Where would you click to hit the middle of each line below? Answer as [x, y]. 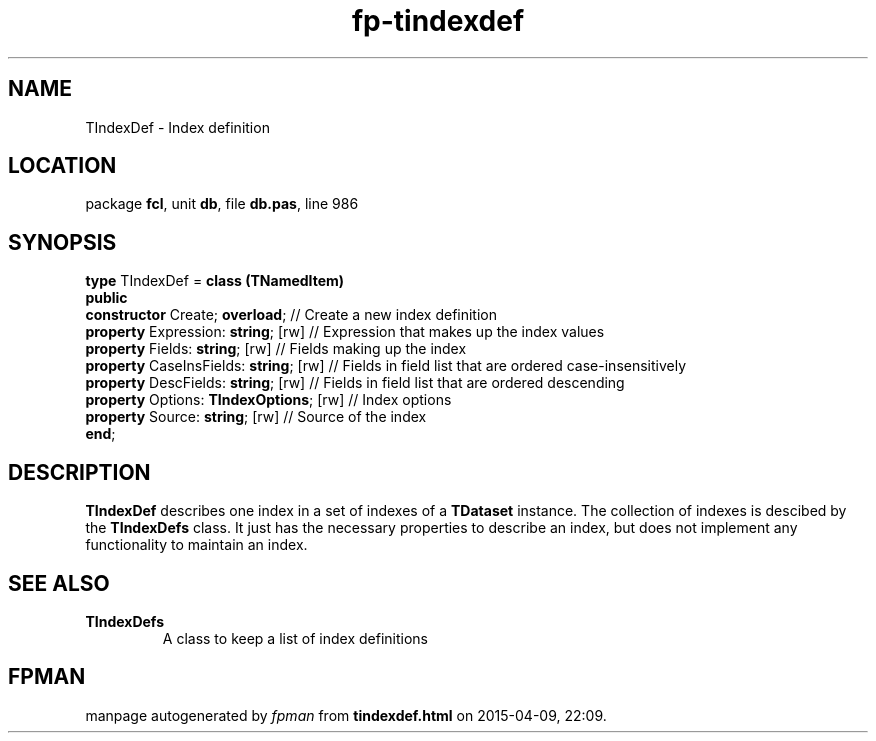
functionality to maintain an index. [196, 545]
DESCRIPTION [79, 472]
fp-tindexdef [438, 21]
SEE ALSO [59, 583]
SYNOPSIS [62, 242]
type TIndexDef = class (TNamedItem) [215, 281]
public [106, 298]
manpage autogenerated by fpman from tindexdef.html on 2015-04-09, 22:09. [346, 715]
